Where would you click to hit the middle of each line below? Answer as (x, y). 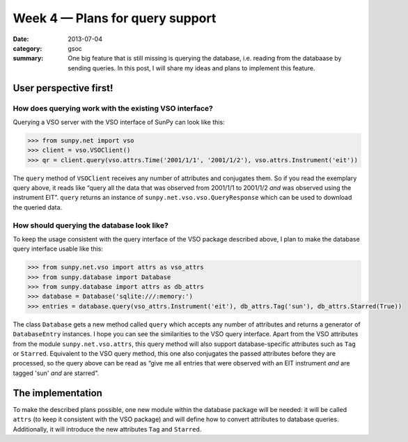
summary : (28, 58)
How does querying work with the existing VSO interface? (113, 108)
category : (28, 48)
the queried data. (38, 207)
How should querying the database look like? (91, 225)
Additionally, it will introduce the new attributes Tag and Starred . (107, 429)
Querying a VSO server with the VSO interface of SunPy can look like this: (119, 122)
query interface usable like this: (58, 249)
